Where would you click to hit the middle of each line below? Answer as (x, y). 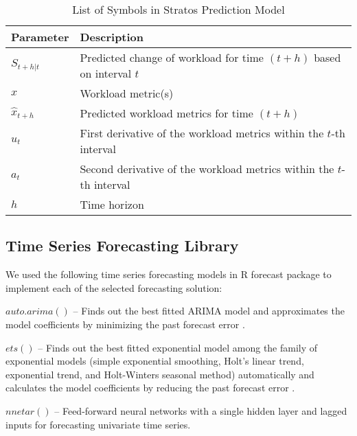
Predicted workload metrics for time (166, 113)
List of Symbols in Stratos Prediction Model (178, 9)
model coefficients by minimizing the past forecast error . (125, 324)
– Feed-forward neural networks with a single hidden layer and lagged (201, 410)
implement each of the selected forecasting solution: (114, 287)
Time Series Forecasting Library (122, 245)
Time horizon (112, 204)
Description (112, 37)
